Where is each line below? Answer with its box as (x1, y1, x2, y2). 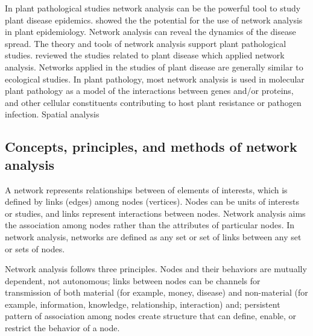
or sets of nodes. (5, 242, 65, 255)
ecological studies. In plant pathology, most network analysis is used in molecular (5, 72, 305, 85)
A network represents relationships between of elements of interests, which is (5, 183, 288, 196)
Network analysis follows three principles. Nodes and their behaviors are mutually (5, 263, 307, 275)
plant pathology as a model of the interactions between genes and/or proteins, (5, 84, 294, 97)
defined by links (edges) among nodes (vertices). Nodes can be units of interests (5, 195, 299, 208)
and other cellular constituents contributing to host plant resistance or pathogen (5, 96, 302, 108)
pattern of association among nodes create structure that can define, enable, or (5, 310, 297, 322)
